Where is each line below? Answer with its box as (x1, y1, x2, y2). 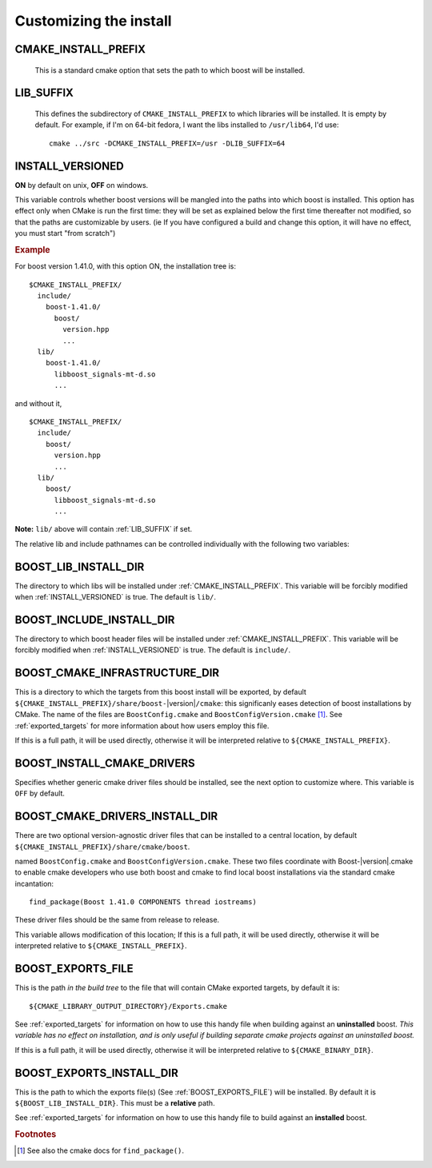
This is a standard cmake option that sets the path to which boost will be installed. (34, 65, 306, 75)
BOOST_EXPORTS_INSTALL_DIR (14, 1066, 179, 1079)
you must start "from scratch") (14, 229, 116, 238)
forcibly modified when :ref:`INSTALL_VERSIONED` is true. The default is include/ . (14, 645, 291, 655)
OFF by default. (14, 788, 66, 799)
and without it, (14, 398, 62, 408)
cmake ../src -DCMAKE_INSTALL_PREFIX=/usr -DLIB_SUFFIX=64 (49, 138, 286, 148)
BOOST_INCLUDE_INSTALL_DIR (14, 612, 175, 627)
